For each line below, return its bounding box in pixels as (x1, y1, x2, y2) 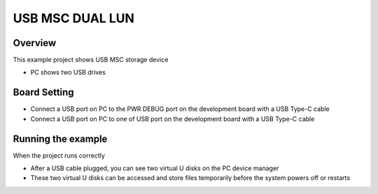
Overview (13, 37, 57, 49)
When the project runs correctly (13, 151, 105, 160)
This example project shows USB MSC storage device (13, 56, 169, 64)
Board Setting (13, 87, 74, 98)
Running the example (13, 133, 108, 144)
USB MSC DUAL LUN (13, 10, 134, 26)
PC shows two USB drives (30, 68, 106, 77)
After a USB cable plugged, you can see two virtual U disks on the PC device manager (30, 164, 279, 172)
